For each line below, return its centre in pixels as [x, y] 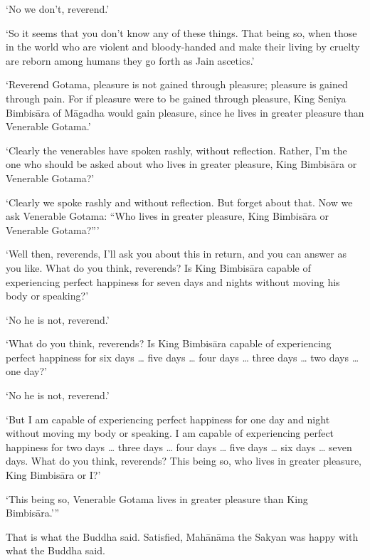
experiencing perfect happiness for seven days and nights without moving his [173, 281]
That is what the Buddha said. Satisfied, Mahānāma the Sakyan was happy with [182, 536]
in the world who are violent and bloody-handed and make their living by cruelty [183, 47]
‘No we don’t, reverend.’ [58, 9]
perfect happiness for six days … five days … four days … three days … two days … [183, 357]
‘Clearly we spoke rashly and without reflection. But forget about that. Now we [179, 202]
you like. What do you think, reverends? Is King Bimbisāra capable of [158, 267]
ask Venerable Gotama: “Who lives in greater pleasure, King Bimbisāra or [167, 216]
